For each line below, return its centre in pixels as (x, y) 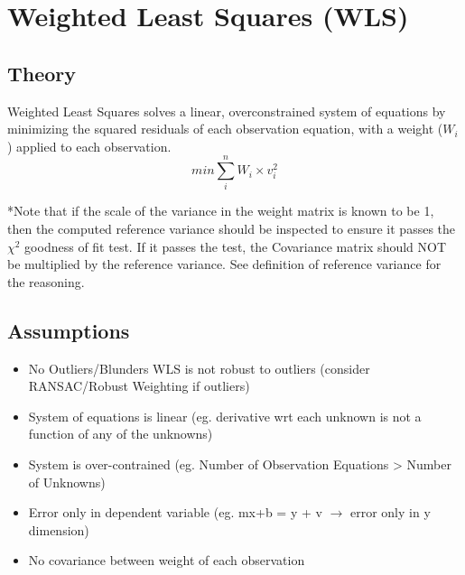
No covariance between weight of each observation (167, 560)
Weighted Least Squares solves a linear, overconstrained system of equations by (227, 111)
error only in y (390, 512)
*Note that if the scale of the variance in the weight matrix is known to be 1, (221, 211)
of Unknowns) (67, 482)
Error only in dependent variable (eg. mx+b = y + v (175, 512)
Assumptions (69, 330)
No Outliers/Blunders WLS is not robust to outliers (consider (199, 368)
